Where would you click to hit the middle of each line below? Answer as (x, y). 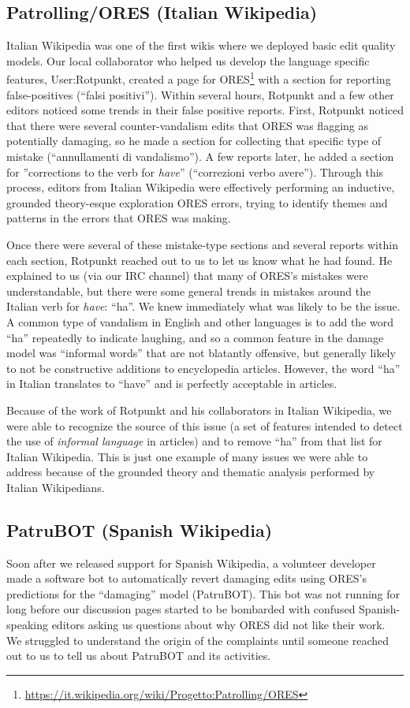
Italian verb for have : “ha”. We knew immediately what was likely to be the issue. (203, 306)
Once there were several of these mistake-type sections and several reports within (202, 244)
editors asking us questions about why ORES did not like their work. (218, 625)
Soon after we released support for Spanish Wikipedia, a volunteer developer (191, 563)
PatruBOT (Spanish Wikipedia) (140, 529)
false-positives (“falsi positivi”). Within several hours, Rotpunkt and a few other (200, 94)
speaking (27, 625)
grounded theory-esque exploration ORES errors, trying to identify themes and (197, 202)
